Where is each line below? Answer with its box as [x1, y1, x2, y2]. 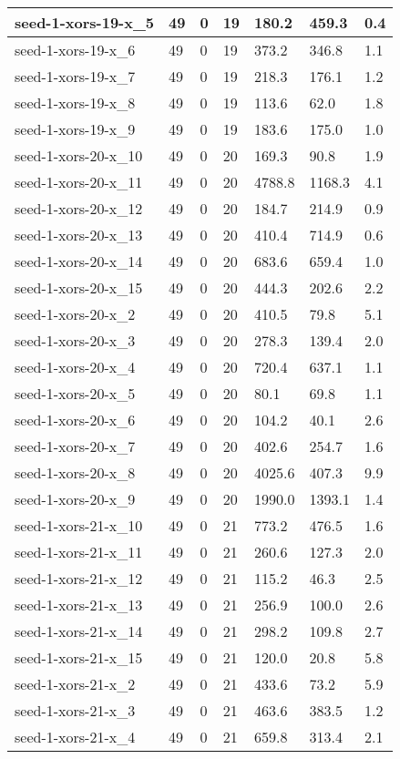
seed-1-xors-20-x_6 [15, 409, 136, 430]
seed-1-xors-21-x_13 [15, 594, 143, 615]
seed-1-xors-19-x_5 [15, 12, 155, 33]
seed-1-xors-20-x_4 [15, 356, 136, 377]
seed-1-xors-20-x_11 [15, 171, 143, 192]
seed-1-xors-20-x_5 [15, 383, 136, 404]
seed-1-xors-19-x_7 [15, 66, 136, 87]
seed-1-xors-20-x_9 [15, 488, 136, 509]
